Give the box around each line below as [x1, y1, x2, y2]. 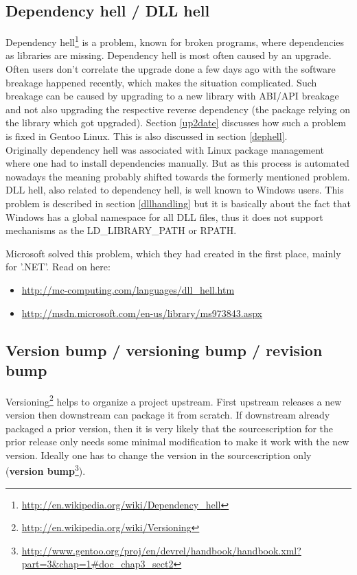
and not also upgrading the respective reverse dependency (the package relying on [5, 102, 351, 116]
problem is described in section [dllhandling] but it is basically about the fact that [5, 196, 351, 210]
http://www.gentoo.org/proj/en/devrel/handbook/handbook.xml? [21, 543, 301, 557]
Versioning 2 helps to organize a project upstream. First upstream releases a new [5, 392, 342, 408]
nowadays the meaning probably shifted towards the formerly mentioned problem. [5, 169, 350, 183]
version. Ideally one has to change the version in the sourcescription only [5, 447, 312, 462]
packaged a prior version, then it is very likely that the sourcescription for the [5, 421, 333, 435]
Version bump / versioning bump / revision [5, 339, 323, 360]
